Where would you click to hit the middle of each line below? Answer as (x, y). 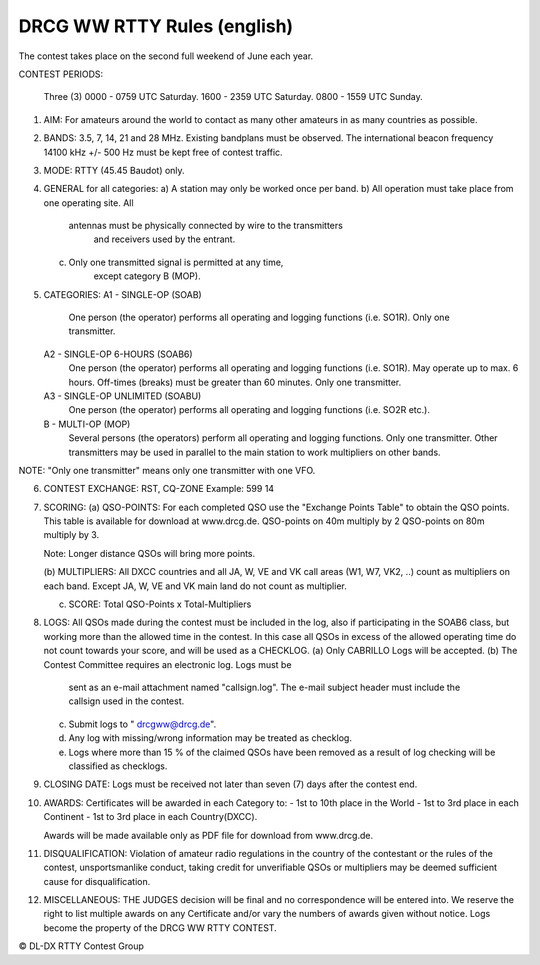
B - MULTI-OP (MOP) (87, 424)
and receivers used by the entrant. (164, 239)
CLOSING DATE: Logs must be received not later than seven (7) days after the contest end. (230, 784)
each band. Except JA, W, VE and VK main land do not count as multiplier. (195, 586)
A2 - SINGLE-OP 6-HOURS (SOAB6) (118, 354)
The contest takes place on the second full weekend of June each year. (166, 56)
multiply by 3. (71, 535)
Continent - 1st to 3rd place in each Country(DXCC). (150, 817)
